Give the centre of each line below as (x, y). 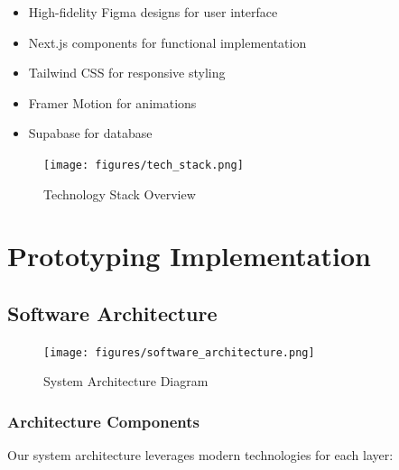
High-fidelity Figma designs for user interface (153, 12)
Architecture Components (103, 421)
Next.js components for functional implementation (167, 42)
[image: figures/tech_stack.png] (144, 165)
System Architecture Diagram (126, 381)
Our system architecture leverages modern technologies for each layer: (200, 455)
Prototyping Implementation (189, 256)
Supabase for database (90, 133)
